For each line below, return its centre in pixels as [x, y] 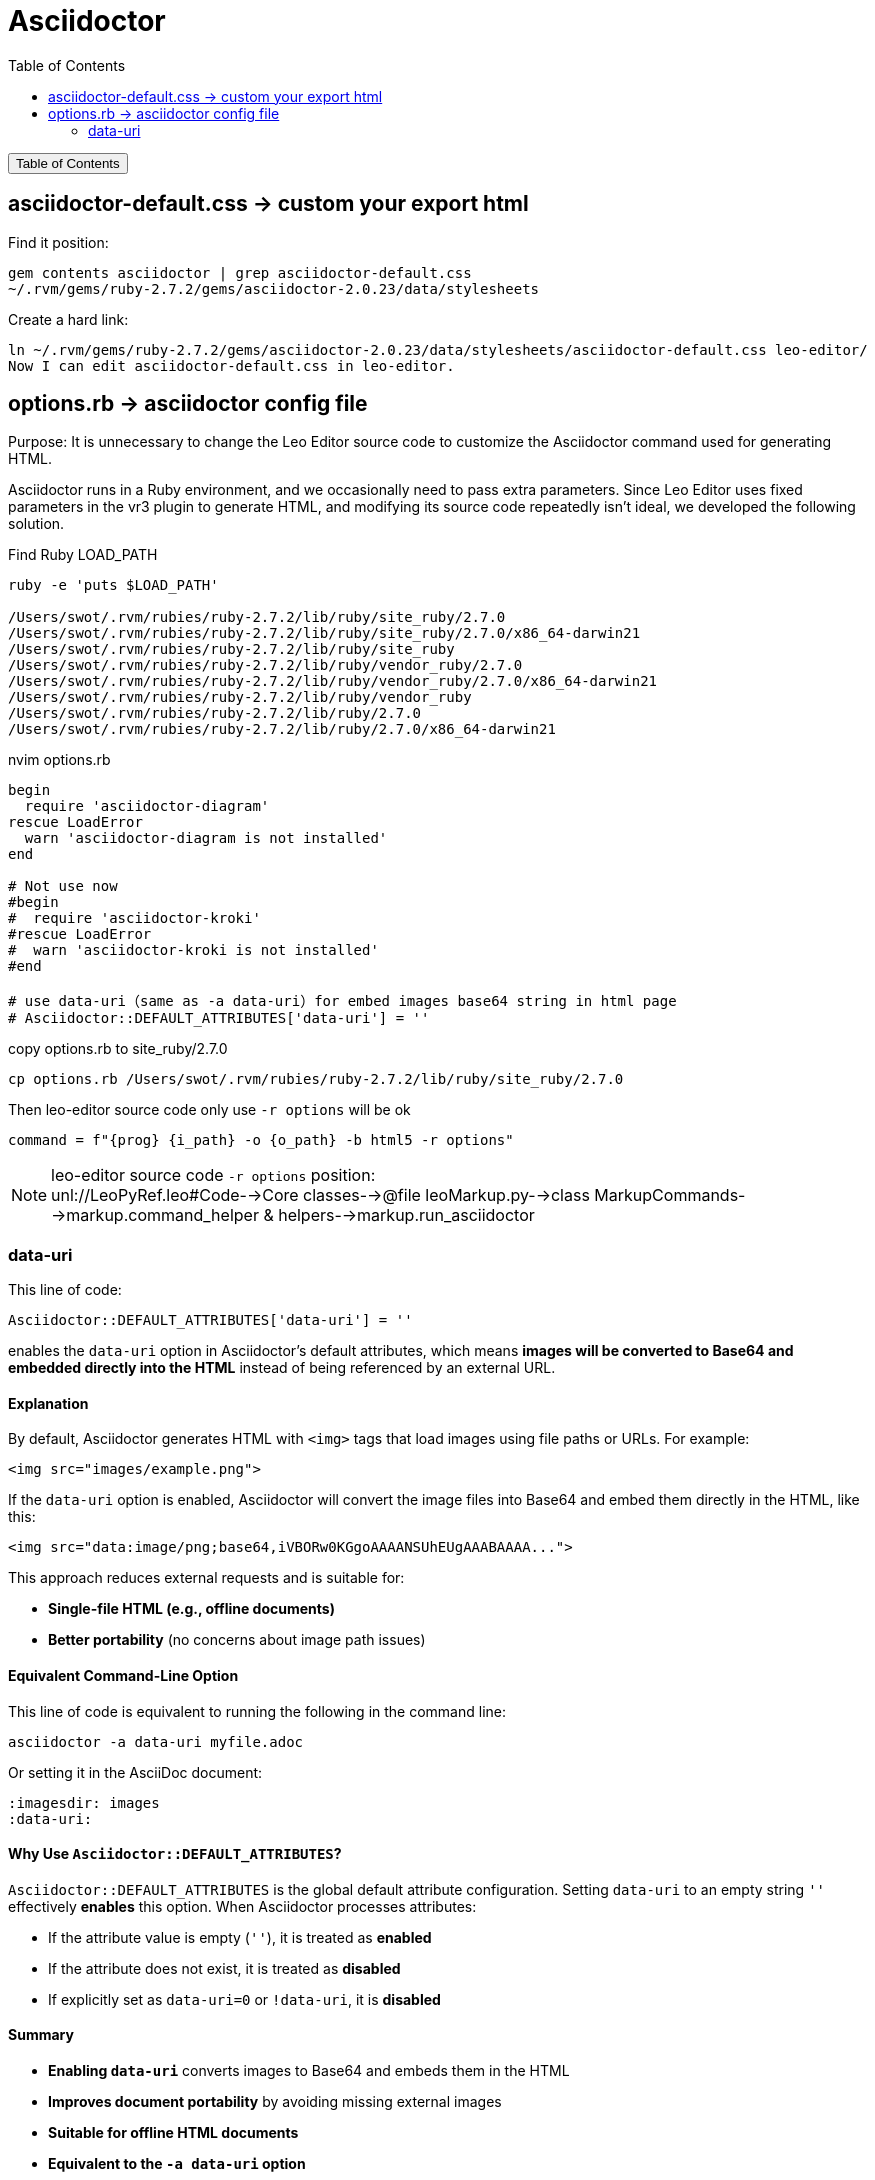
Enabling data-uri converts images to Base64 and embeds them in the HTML [309, 2071]
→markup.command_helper [155, 1215]
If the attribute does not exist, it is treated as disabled [224, 1968]
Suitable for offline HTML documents [173, 2133]
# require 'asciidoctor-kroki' [134, 918]
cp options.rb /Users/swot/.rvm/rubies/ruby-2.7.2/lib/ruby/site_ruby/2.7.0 [316, 1079]
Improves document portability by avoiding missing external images [275, 2102]
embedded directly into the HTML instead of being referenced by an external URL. [282, 1368]
